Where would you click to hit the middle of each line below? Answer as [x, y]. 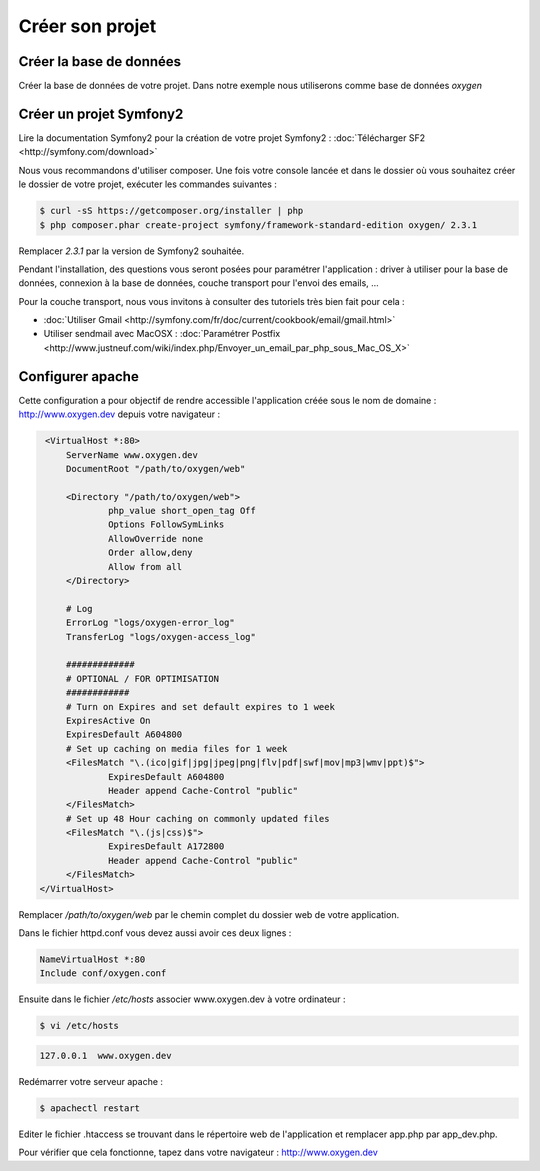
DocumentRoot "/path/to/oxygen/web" [155, 468]
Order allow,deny [151, 553]
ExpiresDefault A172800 [166, 846]
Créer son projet [87, 26]
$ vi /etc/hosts [79, 1026]
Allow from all [145, 566]
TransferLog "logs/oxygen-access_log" [161, 636]
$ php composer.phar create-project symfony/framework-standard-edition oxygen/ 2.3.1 [258, 224]
